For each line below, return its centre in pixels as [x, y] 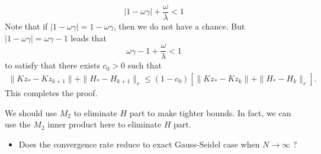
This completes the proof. [51, 92]
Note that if [26, 26]
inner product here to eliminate [105, 124]
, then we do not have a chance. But [179, 26]
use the [18, 124]
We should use [31, 112]
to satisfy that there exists [52, 65]
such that [145, 65]
